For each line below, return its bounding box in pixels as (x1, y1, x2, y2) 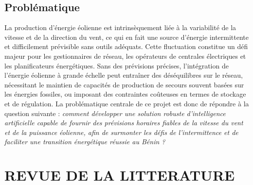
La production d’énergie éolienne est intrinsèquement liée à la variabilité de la (4, 22, 236, 33)
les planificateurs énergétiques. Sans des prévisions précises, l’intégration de (4, 60, 229, 70)
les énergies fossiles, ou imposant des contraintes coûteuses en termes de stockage (4, 89, 246, 99)
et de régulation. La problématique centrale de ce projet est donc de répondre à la (4, 98, 249, 108)
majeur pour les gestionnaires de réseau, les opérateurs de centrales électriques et (4, 50, 246, 61)
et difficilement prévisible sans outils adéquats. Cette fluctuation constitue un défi (4, 41, 248, 51)
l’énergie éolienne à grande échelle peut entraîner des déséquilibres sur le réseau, (4, 70, 243, 80)
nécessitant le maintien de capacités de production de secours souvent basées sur (4, 79, 244, 89)
